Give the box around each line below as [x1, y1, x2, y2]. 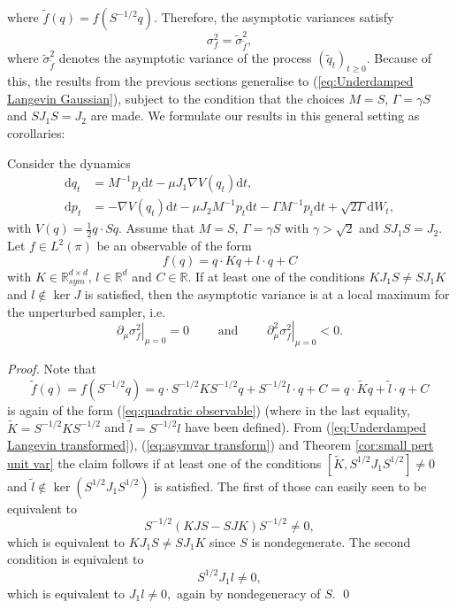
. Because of [366, 49, 432, 67]
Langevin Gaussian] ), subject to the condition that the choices [7, 89, 345, 107]
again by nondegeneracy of [176, 583, 321, 602]
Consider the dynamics [7, 153, 131, 172]
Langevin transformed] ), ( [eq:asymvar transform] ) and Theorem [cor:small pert [7, 436, 434, 454]
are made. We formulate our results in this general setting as [90, 106, 420, 125]
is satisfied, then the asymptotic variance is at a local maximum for [84, 285, 450, 304]
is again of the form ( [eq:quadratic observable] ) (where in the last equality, [7, 400, 410, 419]
